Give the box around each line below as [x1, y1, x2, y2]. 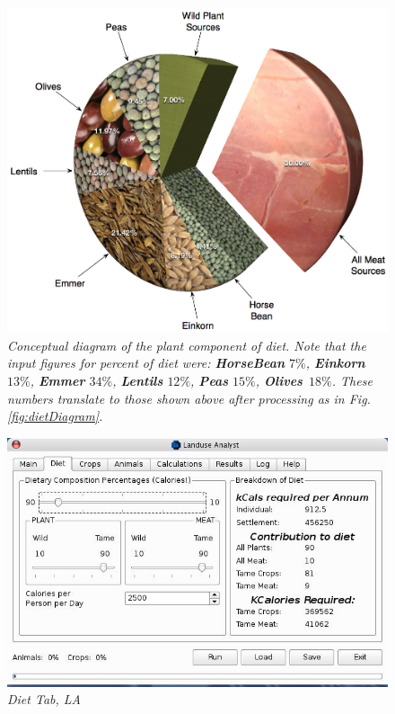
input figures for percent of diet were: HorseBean [7, 353, 285, 372]
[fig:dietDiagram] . [7, 406, 103, 425]
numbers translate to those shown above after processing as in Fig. [7, 388, 371, 407]
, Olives [255, 370, 303, 389]
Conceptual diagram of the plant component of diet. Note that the [7, 335, 366, 354]
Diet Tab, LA [7, 690, 81, 709]
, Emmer [30, 370, 85, 389]
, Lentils [112, 370, 163, 389]
